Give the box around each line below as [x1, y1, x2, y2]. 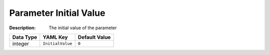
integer [12, 40, 29, 47]
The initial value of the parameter [48, 25, 117, 31]
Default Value [77, 34, 111, 41]
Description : [9, 25, 36, 31]
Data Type [12, 34, 37, 41]
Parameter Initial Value [9, 7, 105, 18]
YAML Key [42, 34, 68, 41]
